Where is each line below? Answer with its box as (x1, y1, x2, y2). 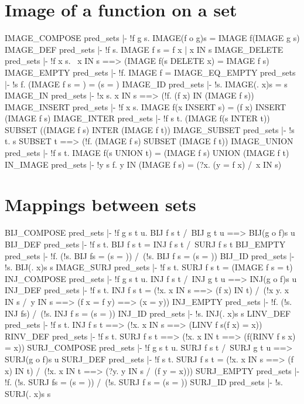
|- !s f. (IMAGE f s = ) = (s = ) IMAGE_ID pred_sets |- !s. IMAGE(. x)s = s (5, 77, 288, 90)
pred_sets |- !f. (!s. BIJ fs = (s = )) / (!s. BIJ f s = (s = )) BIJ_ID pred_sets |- (5, 249, 295, 262)
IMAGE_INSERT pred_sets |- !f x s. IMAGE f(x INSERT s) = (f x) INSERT (5, 100, 286, 113)
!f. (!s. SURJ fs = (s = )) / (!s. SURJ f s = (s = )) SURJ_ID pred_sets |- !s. (5, 376, 283, 388)
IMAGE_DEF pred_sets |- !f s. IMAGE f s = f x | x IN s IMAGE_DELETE (5, 43, 283, 55)
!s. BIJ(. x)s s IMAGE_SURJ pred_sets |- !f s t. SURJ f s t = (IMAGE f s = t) (5, 261, 293, 273)
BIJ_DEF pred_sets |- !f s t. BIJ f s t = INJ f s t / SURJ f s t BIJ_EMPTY (5, 237, 286, 250)
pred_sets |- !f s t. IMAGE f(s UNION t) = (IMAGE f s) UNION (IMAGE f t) (5, 147, 289, 159)
